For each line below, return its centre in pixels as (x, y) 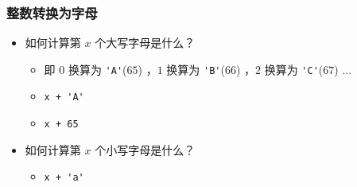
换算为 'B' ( (196, 69)
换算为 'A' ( (97, 69)
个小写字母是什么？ (145, 149)
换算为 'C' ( (294, 69)
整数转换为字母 (52, 12)
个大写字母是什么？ (145, 43)
